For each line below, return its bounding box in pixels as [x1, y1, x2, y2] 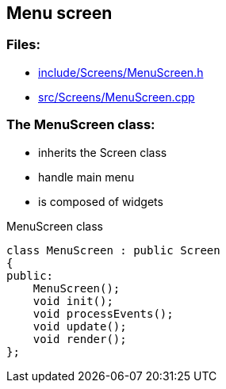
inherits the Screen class [38, 145, 167, 159]
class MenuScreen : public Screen [6, 243, 220, 257]
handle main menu [38, 170, 135, 184]
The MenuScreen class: [6, 116, 155, 133]
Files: [6, 36, 40, 53]
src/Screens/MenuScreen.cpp [38, 90, 195, 104]
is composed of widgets [38, 194, 163, 208]
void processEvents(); [33, 307, 174, 320]
